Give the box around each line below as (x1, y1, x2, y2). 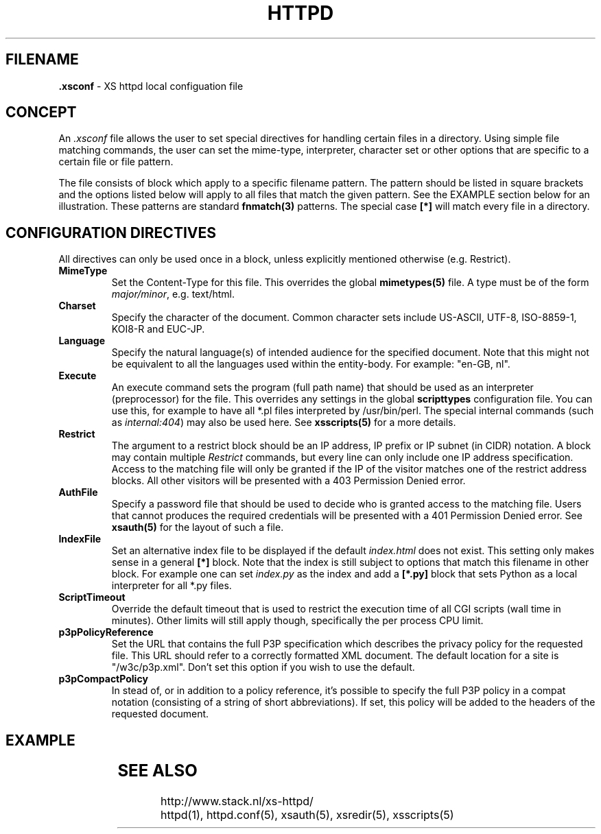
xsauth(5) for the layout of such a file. (111, 521, 284, 534)
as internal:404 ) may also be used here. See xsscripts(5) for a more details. (111, 416, 456, 429)
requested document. (111, 708, 209, 720)
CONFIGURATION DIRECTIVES (5, 224, 216, 241)
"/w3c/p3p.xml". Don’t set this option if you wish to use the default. (111, 661, 415, 674)
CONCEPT (5, 104, 77, 121)
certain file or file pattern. (58, 156, 174, 168)
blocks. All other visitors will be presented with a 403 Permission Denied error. (111, 475, 466, 487)
